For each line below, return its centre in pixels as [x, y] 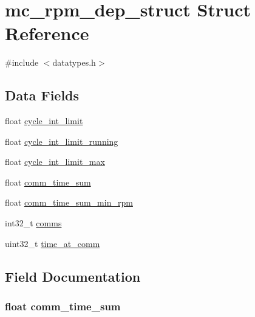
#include [22, 62]
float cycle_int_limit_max [55, 162]
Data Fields [42, 95]
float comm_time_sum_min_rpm [69, 202]
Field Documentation [73, 276]
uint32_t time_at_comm [53, 243]
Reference [47, 33]
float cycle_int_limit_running [62, 141]
